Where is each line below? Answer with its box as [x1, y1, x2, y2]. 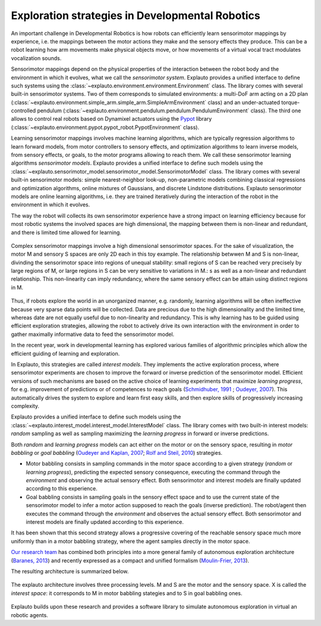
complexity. [11, 402, 40, 410]
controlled [11, 107, 36, 114]
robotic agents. [11, 611, 49, 618]
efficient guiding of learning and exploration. [11, 350, 120, 357]
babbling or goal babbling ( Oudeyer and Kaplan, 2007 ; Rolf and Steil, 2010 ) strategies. [11, 449, 223, 456]
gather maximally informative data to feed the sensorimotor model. [11, 331, 175, 338]
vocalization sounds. [11, 54, 62, 62]
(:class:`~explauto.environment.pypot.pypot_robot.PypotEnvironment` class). [11, 124, 199, 131]
